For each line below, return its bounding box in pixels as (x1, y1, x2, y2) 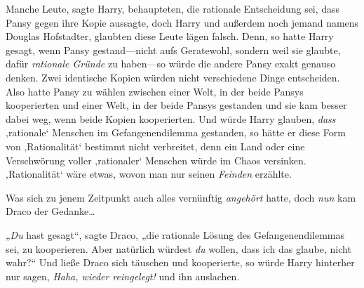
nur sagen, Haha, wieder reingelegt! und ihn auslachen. (6, 268, 240, 283)
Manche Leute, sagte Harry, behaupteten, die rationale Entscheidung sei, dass (6, 1, 340, 15)
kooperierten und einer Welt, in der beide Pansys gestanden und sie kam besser (6, 98, 347, 112)
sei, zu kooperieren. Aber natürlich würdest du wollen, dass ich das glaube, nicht (6, 241, 351, 256)
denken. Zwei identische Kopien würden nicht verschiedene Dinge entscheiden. (6, 70, 340, 84)
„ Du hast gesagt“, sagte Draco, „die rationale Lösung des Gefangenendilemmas (6, 227, 345, 242)
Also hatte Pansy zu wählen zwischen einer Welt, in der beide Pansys (6, 84, 304, 98)
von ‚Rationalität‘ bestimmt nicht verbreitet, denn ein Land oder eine (6, 138, 305, 153)
